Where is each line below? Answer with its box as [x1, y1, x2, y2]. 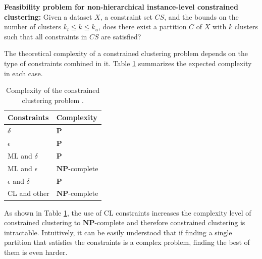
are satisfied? [101, 31, 141, 41]
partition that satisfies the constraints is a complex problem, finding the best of [4, 237, 250, 247]
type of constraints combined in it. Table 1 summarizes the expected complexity [4, 58, 252, 68]
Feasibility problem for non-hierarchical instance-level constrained [4, 2, 238, 12]
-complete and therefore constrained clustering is [94, 217, 245, 228]
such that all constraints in [4, 31, 87, 41]
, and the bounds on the [164, 11, 239, 22]
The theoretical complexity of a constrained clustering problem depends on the [4, 48, 248, 59]
